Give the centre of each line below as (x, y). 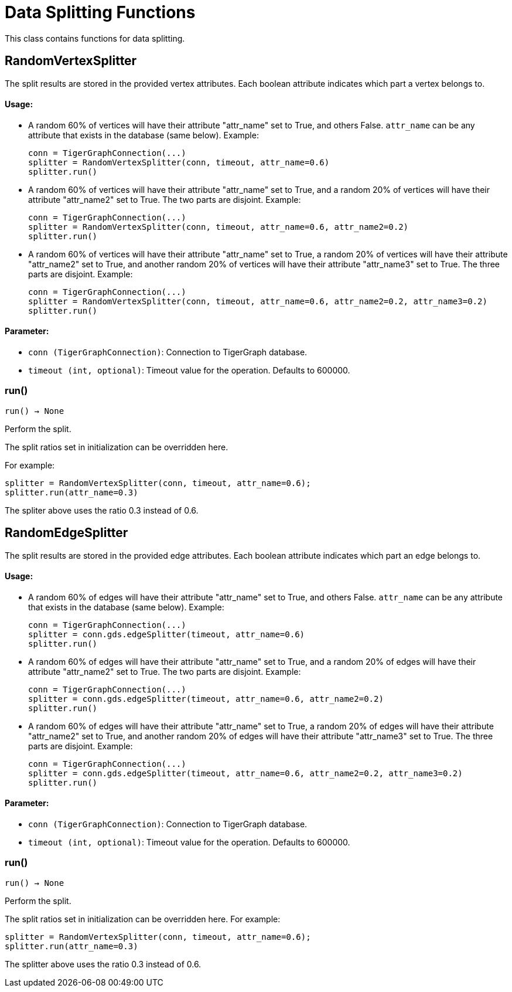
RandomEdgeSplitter (66, 533)
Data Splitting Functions (100, 12)
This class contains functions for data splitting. (95, 38)
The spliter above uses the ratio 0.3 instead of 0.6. (102, 510)
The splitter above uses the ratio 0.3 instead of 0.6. (103, 964)
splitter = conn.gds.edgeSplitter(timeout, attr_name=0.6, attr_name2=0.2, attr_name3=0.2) (245, 773)
